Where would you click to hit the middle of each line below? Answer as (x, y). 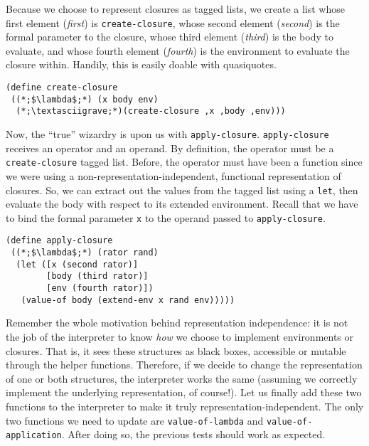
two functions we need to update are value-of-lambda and (135, 420)
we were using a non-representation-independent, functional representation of (173, 175)
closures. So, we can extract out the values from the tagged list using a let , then (182, 190)
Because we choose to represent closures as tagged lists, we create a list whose (175, 9)
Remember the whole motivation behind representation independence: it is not (177, 323)
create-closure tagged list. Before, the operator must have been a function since (184, 162)
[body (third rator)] (97, 276)
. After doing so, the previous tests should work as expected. (193, 434)
